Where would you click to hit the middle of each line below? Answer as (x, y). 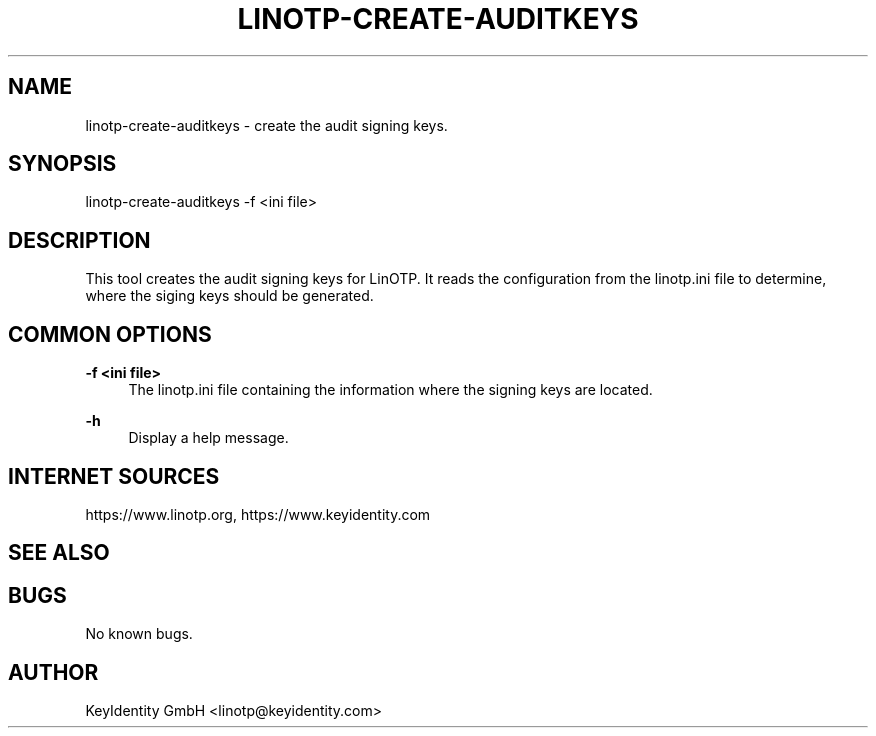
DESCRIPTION (79, 240)
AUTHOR (53, 672)
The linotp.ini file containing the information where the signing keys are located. (390, 390)
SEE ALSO (59, 553)
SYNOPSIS (62, 164)
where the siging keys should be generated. (229, 296)
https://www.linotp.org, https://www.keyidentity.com (258, 514)
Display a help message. (208, 438)
